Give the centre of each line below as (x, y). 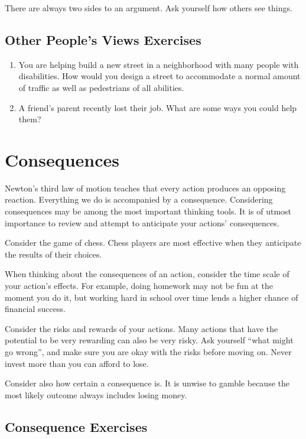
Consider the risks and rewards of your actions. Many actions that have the (141, 328)
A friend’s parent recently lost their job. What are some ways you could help (158, 107)
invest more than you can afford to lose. (77, 363)
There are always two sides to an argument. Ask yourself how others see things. (149, 8)
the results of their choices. (53, 254)
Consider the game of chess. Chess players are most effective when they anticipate (153, 243)
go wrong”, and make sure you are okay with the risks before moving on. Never (148, 352)
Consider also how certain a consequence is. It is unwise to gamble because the (147, 383)
